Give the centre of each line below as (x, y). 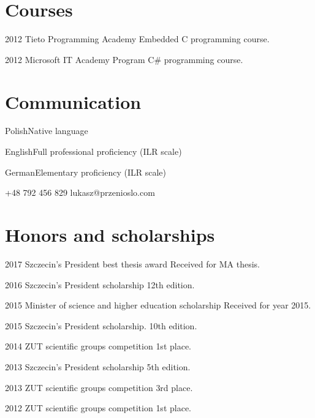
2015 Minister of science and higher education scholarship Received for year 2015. (158, 305)
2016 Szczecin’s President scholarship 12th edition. (100, 284)
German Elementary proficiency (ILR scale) (85, 172)
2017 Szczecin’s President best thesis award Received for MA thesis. (132, 263)
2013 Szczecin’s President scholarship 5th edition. (98, 366)
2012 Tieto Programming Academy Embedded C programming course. (137, 39)
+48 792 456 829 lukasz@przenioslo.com (80, 192)
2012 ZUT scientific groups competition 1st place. (98, 408)
